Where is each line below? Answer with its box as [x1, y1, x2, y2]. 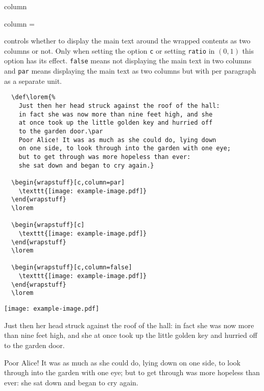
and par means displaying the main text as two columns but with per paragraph [4, 65, 256, 76]
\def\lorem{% [11, 94, 56, 101]
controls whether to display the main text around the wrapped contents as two [4, 35, 251, 46]
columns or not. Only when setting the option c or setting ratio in [4, 45, 215, 56]
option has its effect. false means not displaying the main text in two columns [4, 55, 252, 66]
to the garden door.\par [18, 127, 103, 135]
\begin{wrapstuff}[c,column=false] [11, 264, 132, 271]
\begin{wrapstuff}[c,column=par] [11, 178, 125, 186]
